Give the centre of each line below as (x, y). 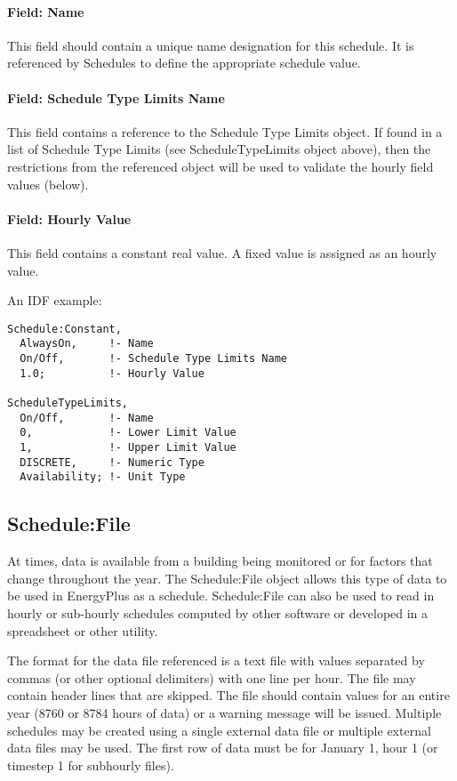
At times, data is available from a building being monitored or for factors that (220, 561)
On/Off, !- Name (87, 418)
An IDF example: (55, 300)
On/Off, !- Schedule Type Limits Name (153, 359)
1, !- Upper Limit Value (128, 447)
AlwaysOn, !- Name (87, 344)
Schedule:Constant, (64, 329)
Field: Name (46, 11)
